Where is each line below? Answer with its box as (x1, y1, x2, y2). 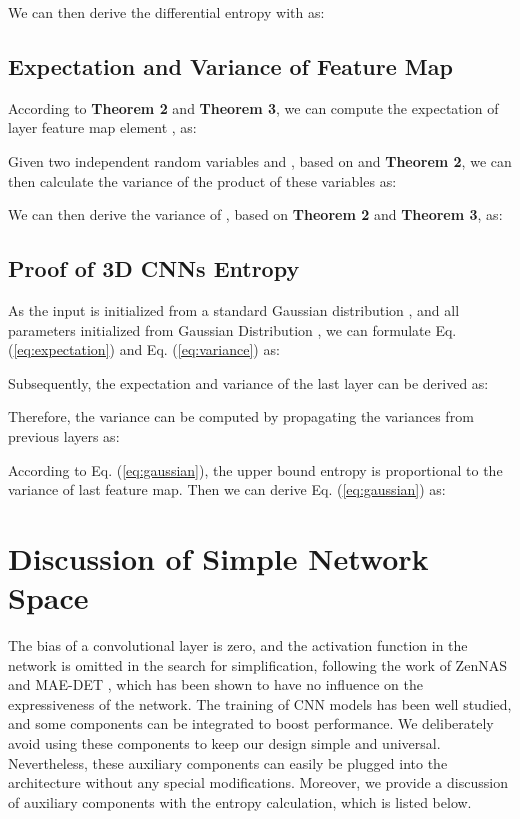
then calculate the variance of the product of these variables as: (8, 170, 397, 191)
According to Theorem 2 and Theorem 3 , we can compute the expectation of (8, 97, 499, 118)
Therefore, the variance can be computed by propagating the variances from (8, 406, 474, 427)
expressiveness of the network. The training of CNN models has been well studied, (8, 693, 512, 714)
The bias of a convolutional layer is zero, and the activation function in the (8, 635, 468, 656)
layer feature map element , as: (8, 117, 197, 138)
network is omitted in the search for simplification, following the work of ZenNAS (8, 654, 507, 675)
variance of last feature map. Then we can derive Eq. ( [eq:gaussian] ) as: (8, 479, 446, 500)
